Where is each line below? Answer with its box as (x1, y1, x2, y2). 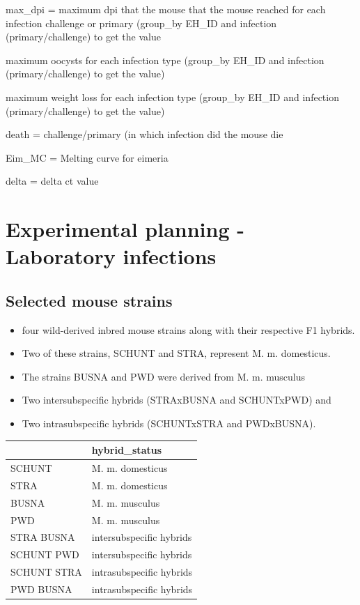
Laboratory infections (6, 242, 217, 270)
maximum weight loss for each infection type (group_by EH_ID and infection (6, 89, 339, 104)
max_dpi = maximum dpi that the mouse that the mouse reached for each (6, 2, 326, 16)
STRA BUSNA (10, 530, 75, 544)
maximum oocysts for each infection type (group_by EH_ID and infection (6, 52, 324, 67)
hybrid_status (91, 443, 162, 457)
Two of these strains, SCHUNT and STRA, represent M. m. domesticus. (22, 346, 331, 360)
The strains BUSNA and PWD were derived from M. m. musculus (22, 369, 306, 383)
